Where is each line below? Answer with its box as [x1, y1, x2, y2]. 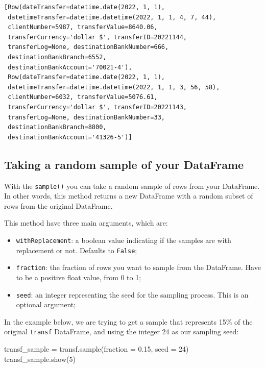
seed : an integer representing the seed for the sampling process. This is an [16, 289, 249, 300]
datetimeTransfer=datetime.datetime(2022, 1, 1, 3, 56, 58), [8, 83, 220, 91]
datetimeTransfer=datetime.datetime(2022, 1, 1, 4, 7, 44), [8, 13, 216, 21]
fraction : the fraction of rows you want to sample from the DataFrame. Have [16, 262, 261, 273]
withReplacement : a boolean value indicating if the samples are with [16, 234, 231, 245]
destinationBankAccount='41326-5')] [8, 133, 132, 141]
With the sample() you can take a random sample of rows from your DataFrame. [4, 180, 260, 191]
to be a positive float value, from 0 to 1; [16, 272, 141, 282]
